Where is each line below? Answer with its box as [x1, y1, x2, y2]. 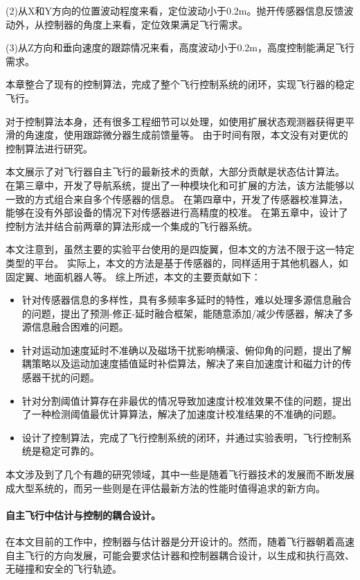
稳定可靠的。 [41, 443, 100, 458]
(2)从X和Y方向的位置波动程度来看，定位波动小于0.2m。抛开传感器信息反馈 [6, 3, 344, 17]
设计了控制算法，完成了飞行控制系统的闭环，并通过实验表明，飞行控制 [21, 430, 342, 444]
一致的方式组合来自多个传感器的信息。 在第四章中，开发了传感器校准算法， [6, 191, 348, 206]
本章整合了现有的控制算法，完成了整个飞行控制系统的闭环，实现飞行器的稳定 [6, 77, 354, 91]
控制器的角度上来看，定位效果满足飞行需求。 [44, 17, 248, 31]
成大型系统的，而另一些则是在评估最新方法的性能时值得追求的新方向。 [6, 480, 325, 495]
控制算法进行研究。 [6, 141, 93, 155]
